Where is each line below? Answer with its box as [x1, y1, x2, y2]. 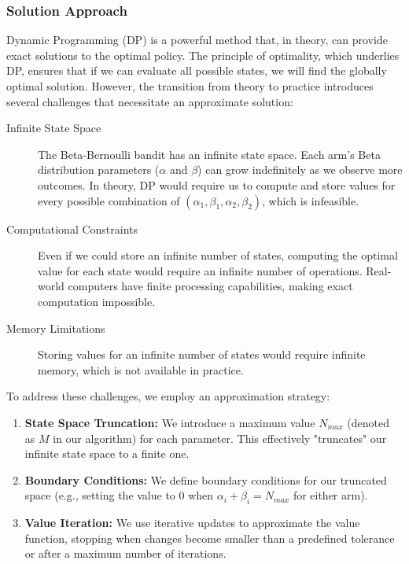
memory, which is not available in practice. [38, 361, 244, 378]
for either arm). [293, 487, 368, 503]
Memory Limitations [6, 319, 105, 336]
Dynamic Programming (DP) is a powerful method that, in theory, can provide [6, 31, 388, 48]
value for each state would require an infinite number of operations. [38, 262, 363, 278]
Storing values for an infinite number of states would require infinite [38, 346, 366, 363]
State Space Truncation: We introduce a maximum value [24, 414, 315, 430]
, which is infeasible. [262, 192, 359, 208]
